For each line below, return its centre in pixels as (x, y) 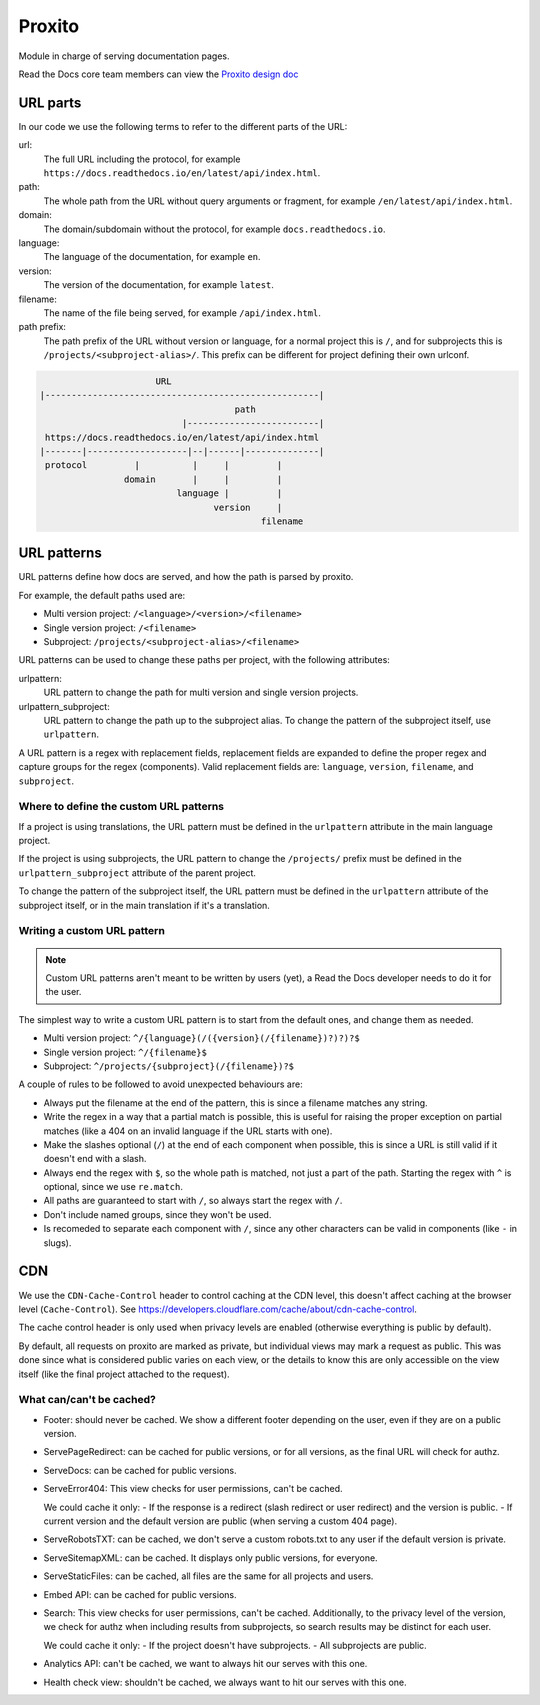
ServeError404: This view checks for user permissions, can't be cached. (193, 1489)
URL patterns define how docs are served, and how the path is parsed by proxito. (186, 577)
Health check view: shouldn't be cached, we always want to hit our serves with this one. (225, 1682)
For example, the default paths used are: (102, 595)
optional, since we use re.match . (113, 1187)
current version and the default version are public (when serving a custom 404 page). (220, 1521)
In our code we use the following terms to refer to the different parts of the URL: (183, 126)
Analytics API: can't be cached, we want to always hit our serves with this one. (205, 1664)
